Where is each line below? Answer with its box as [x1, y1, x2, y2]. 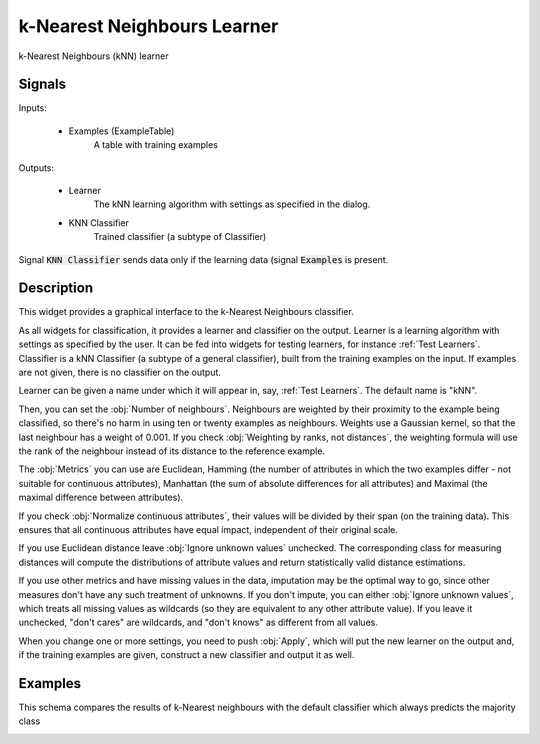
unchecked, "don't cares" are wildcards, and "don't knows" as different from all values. [18, 616, 379, 629]
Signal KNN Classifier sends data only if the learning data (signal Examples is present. [18, 253, 389, 265]
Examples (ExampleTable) [68, 125, 175, 137]
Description [18, 280, 94, 297]
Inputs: [18, 102, 47, 114]
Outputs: [18, 161, 55, 174]
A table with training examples [93, 139, 219, 151]
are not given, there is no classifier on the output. [18, 366, 222, 379]
